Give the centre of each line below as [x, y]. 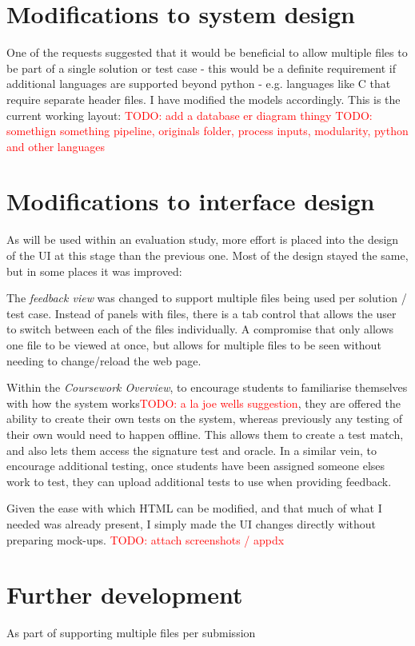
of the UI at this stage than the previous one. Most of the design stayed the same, [207, 255]
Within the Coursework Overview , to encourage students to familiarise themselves [207, 387]
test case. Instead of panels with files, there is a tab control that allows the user [202, 313]
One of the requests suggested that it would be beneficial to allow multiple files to [207, 52]
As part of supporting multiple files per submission [131, 633]
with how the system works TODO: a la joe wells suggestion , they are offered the [204, 403]
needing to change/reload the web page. [104, 360]
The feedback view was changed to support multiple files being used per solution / [207, 298]
